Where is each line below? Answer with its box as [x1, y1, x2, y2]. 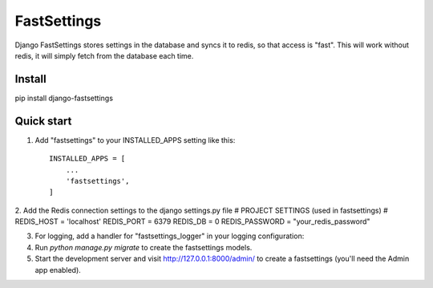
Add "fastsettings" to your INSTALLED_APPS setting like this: [34, 135, 236, 144]
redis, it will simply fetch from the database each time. [14, 51, 194, 60]
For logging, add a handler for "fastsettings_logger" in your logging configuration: [34, 231, 305, 241]
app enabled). [34, 265, 82, 274]
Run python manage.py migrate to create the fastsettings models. [34, 242, 253, 252]
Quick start [14, 114, 72, 128]
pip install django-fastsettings [14, 93, 114, 103]
